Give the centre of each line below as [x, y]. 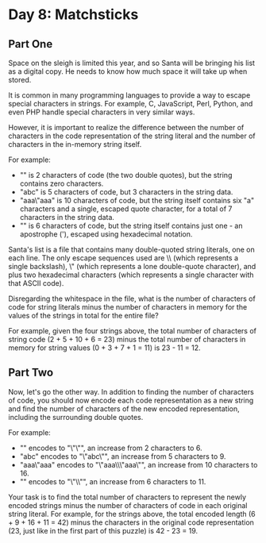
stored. [20, 80]
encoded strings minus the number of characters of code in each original [128, 505]
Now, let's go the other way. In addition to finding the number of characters [131, 391]
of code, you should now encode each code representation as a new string [131, 400]
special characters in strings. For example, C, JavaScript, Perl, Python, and [131, 104]
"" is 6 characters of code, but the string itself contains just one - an [131, 225]
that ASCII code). [36, 283]
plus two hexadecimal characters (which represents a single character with [131, 275]
